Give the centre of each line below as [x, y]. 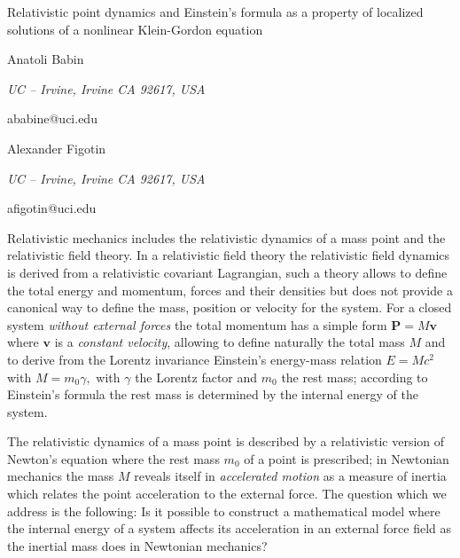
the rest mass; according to [355, 377]
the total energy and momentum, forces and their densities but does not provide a [230, 290]
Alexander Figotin [57, 148]
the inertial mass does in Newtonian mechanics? [137, 545]
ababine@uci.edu [52, 118]
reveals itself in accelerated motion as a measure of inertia [290, 476]
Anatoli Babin [46, 59]
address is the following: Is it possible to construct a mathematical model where [224, 511]
